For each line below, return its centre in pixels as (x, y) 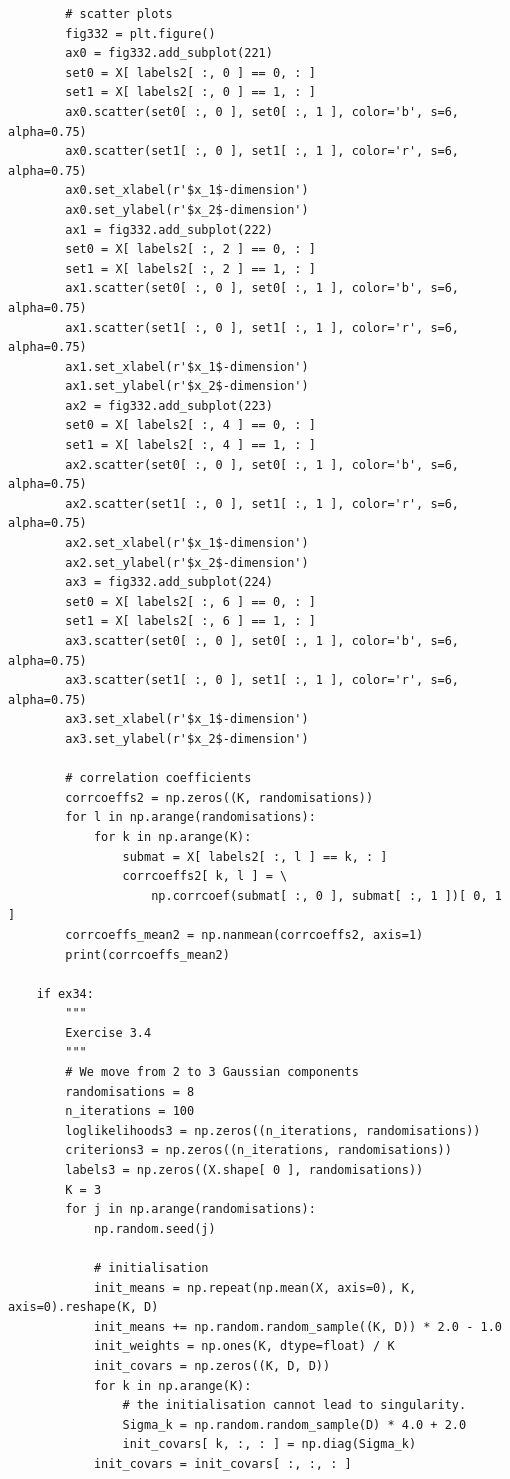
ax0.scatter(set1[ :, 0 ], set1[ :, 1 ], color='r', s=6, (262, 151)
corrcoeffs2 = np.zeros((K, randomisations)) (219, 797)
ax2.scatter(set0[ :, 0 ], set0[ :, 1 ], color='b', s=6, (262, 464)
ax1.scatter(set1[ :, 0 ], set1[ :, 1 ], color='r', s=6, (262, 327)
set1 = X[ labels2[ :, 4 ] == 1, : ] (190, 445)
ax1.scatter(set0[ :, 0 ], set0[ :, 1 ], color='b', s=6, (262, 288)
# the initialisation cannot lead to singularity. (294, 1405)
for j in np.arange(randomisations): (190, 1209)
